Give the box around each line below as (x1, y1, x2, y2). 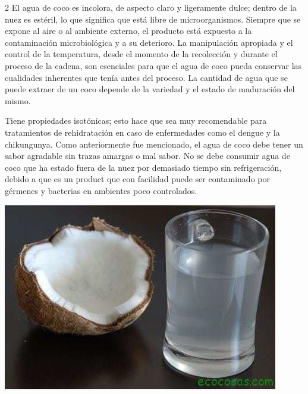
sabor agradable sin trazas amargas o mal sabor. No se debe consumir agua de (5, 149, 290, 162)
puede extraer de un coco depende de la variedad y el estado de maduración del (5, 83, 295, 95)
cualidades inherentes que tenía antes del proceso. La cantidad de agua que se (5, 71, 288, 83)
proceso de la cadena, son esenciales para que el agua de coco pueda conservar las (5, 59, 302, 71)
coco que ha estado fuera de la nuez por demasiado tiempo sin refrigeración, (5, 161, 282, 173)
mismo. (5, 94, 31, 107)
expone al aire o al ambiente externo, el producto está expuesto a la (5, 24, 252, 37)
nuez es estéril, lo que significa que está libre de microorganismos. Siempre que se (5, 12, 301, 25)
